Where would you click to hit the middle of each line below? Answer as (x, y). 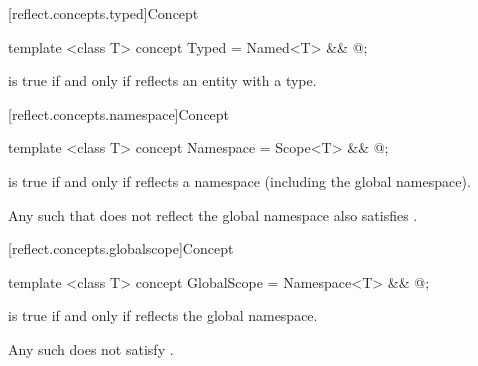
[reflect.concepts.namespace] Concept (119, 113)
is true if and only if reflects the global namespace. (163, 315)
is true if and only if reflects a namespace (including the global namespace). (239, 180)
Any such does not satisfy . (91, 348)
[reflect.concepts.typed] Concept (103, 13)
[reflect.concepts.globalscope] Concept (121, 248)
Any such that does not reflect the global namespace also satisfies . (213, 214)
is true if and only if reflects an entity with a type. (162, 80)
